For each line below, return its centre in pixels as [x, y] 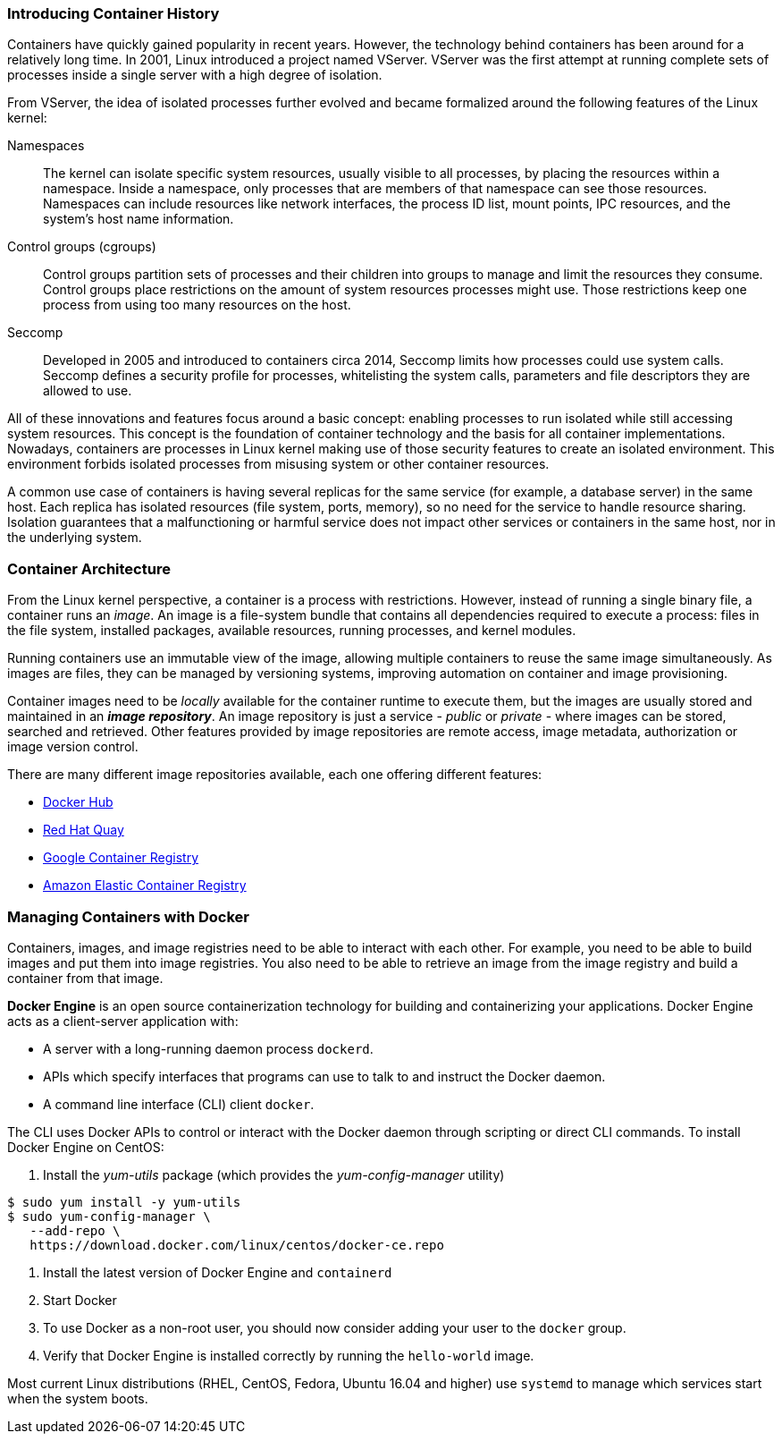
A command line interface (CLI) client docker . [179, 1104]
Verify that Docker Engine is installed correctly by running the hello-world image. [289, 1355]
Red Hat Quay [84, 830]
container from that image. [85, 978]
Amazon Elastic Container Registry [145, 886]
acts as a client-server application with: [123, 1021]
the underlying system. [75, 538]
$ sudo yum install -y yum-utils [124, 1202]
